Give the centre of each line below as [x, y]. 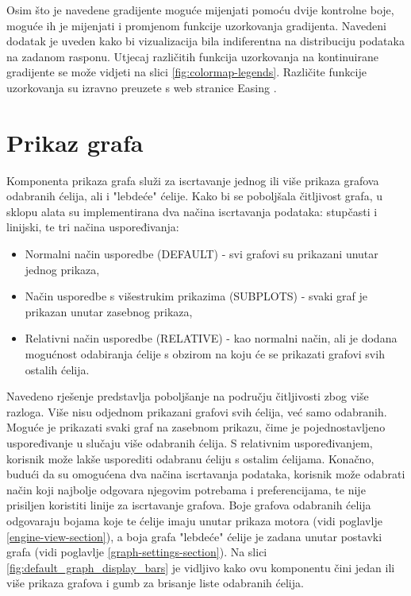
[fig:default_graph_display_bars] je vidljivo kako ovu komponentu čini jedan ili [201, 567]
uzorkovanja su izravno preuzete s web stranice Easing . [142, 87]
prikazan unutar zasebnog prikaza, [109, 311]
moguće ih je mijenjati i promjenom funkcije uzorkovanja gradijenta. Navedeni [196, 25]
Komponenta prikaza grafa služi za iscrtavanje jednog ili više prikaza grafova [193, 180]
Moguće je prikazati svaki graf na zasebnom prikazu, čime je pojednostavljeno [196, 427]
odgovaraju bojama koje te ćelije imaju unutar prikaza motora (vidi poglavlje [194, 520]
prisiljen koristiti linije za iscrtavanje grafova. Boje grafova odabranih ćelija [189, 505]
